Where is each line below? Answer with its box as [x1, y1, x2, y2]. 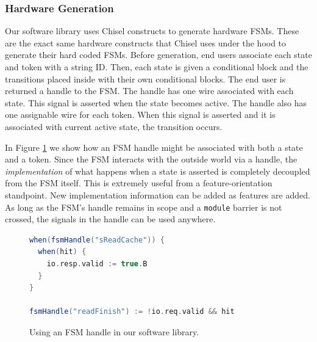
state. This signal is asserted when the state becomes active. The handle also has [5, 96, 307, 109]
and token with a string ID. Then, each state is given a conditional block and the [5, 60, 308, 73]
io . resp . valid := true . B [46, 259, 148, 268]
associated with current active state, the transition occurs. [5, 120, 223, 133]
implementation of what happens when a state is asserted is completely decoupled [5, 164, 310, 177]
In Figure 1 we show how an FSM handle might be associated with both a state [5, 140, 303, 153]
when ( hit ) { [38, 247, 87, 256]
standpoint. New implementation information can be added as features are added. [5, 188, 310, 201]
